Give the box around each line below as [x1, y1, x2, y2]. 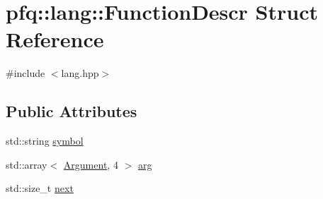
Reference [6, 25, 104, 54]
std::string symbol [6, 133, 84, 148]
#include [6, 66, 45, 80]
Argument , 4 [63, 157, 118, 171]
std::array [6, 157, 47, 171]
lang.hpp [61, 66, 99, 80]
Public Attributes [6, 100, 137, 122]
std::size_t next [6, 181, 74, 195]
